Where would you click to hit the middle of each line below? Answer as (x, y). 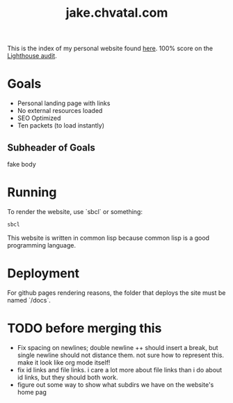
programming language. (42, 245)
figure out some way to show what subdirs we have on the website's (115, 384)
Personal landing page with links (64, 103)
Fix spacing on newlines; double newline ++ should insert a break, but (118, 347)
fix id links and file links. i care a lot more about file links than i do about (120, 370)
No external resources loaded (60, 111)
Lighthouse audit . (32, 56)
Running (32, 192)
